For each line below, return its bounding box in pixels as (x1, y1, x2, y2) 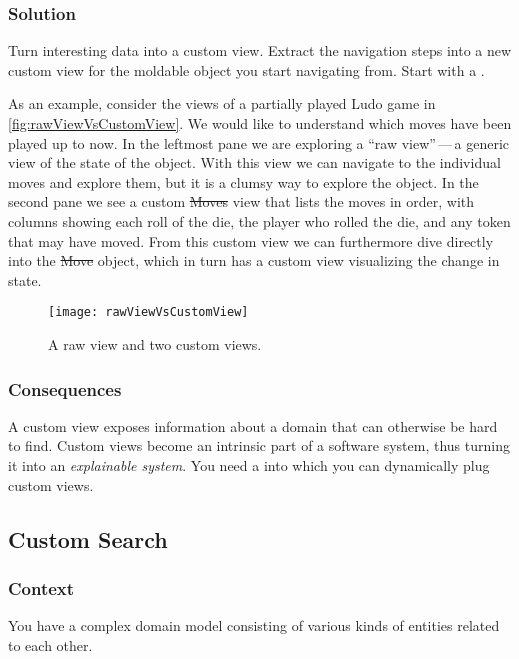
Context (8, 575, 75, 600)
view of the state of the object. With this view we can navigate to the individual (8, 152, 501, 173)
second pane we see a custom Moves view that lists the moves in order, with (8, 191, 475, 212)
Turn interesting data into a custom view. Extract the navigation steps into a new (8, 40, 512, 61)
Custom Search (8, 523, 168, 554)
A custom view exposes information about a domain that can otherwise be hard (8, 415, 498, 436)
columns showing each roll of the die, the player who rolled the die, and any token (8, 210, 511, 231)
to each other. (8, 634, 93, 655)
